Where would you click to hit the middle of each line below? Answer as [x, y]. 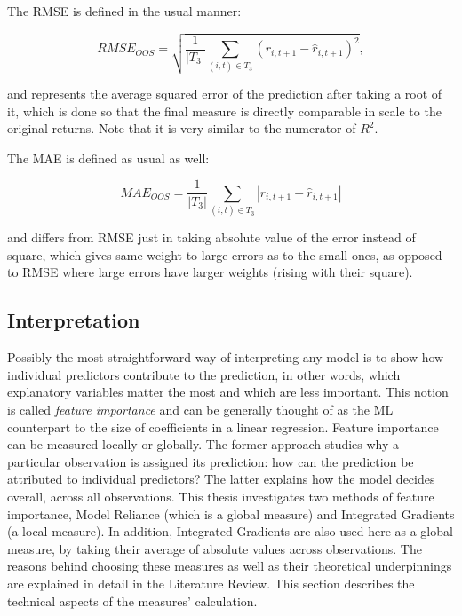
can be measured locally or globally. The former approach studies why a [203, 444]
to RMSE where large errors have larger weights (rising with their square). [210, 272]
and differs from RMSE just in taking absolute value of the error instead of [211, 237]
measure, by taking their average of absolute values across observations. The [215, 548]
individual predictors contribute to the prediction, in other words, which [204, 374]
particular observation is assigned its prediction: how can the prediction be [211, 461]
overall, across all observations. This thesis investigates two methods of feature [221, 496]
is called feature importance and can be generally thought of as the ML [200, 409]
